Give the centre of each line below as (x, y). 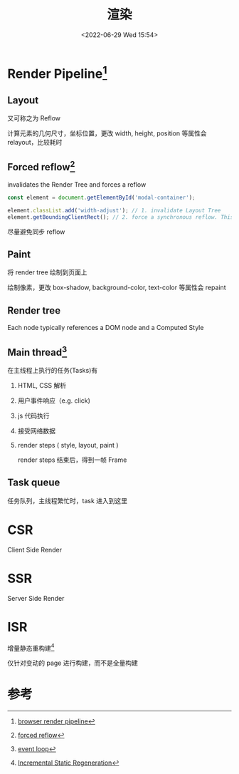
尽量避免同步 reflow (36, 232)
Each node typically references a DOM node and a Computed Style (106, 328)
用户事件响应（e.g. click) (54, 401)
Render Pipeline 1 (57, 72)
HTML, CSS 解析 (42, 385)
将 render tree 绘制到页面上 (47, 272)
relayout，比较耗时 (35, 143)
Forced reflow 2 (41, 166)
